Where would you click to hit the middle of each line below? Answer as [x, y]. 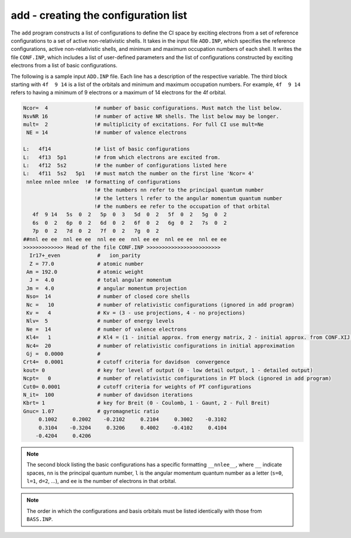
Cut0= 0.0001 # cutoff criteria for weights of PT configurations [137, 387]
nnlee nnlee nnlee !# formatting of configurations [104, 182]
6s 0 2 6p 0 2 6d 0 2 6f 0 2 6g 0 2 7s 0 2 [130, 223]
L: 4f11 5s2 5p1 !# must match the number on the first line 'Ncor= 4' [139, 174]
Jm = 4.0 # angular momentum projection [107, 288]
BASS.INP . [40, 519]
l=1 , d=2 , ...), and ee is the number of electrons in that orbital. [101, 481]
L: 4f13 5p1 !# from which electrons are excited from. [122, 157]
